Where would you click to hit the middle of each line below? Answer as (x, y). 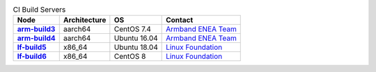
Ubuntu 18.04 (136, 47)
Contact (180, 20)
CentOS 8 (130, 57)
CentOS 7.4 (132, 29)
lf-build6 (32, 57)
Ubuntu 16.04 (136, 38)
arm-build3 (36, 29)
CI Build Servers (39, 10)
